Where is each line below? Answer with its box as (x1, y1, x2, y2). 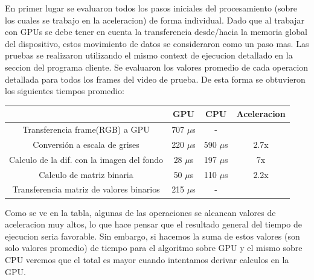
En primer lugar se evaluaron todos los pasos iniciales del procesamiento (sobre (5, 2, 298, 14)
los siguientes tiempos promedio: (5, 84, 124, 97)
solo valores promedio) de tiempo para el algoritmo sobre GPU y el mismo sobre (5, 241, 303, 254)
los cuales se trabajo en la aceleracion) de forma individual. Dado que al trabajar (5, 13, 305, 26)
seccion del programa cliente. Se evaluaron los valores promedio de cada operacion (5, 60, 309, 73)
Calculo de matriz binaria (39, 168, 133, 180)
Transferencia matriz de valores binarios (12, 183, 160, 196)
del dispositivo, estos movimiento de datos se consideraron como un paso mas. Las (5, 37, 309, 49)
